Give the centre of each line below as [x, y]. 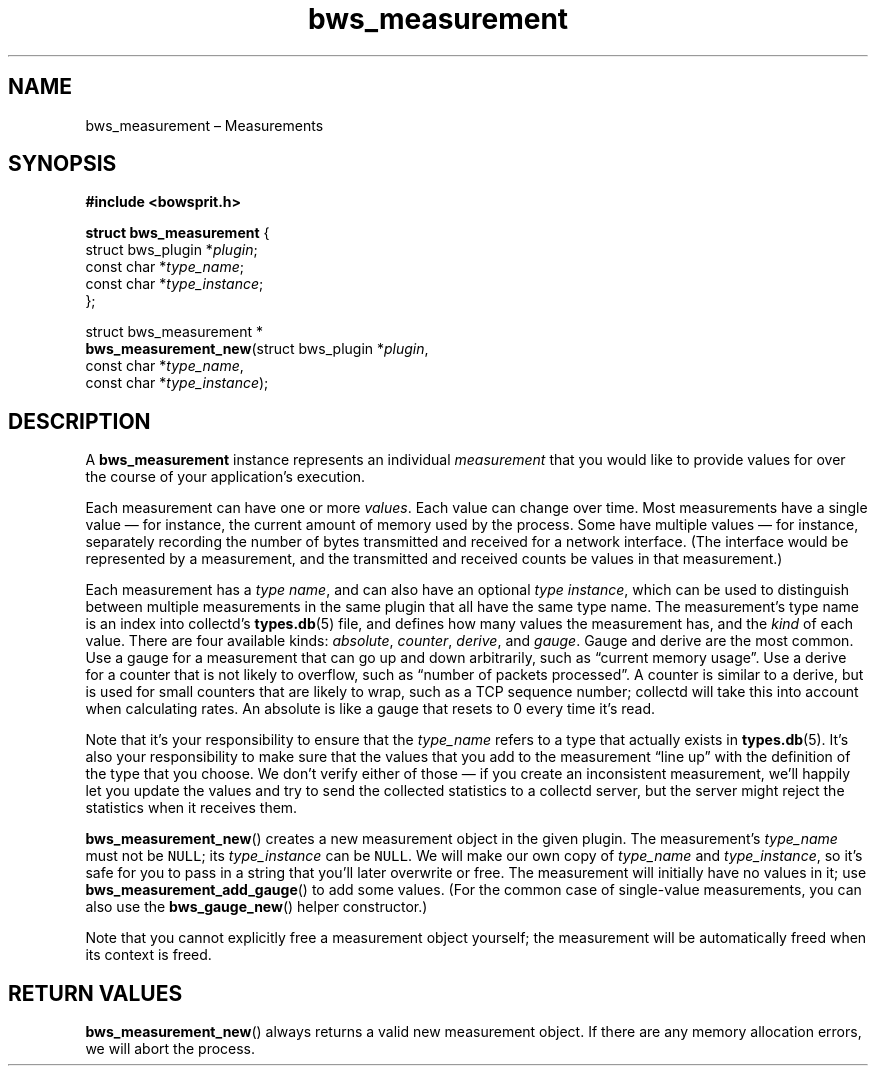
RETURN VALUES [95, 993]
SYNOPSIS [62, 164]
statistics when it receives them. [191, 808]
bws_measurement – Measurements [204, 125]
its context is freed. [148, 955]
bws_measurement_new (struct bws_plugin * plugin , [257, 349]
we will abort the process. [170, 1049]
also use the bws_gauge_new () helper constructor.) [256, 907]
